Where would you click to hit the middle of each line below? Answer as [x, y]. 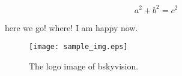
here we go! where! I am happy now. [71, 27]
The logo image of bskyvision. [84, 66]
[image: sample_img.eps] [78, 47]
